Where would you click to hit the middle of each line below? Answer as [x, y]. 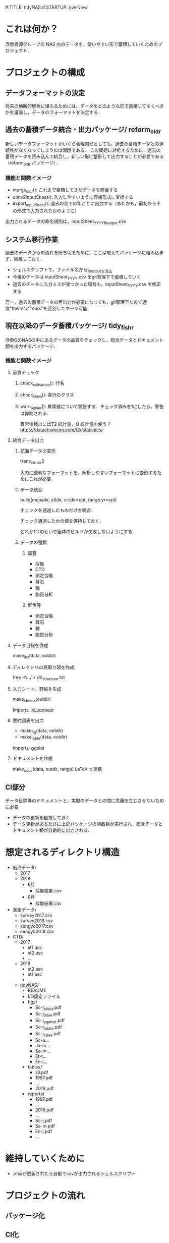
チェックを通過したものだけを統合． [58, 510]
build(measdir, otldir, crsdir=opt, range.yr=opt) [68, 500]
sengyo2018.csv [37, 931]
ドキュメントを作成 [33, 758]
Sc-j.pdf [44, 1120]
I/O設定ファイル [44, 996]
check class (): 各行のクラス [47, 395]
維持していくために [45, 1159]
